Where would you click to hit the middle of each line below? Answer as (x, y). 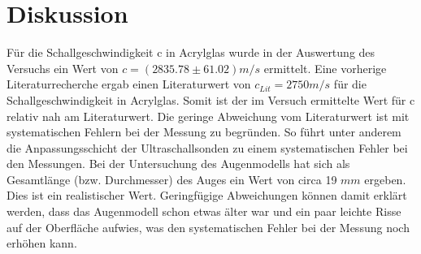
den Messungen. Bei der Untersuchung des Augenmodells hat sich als (178, 164)
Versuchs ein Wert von (63, 68)
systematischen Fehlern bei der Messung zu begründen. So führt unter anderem (204, 132)
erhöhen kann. (42, 243)
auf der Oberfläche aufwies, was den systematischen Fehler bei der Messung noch (208, 227)
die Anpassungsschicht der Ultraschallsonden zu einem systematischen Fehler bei (207, 147)
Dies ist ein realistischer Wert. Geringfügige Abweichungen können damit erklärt (207, 195)
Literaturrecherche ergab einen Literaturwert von (129, 84)
